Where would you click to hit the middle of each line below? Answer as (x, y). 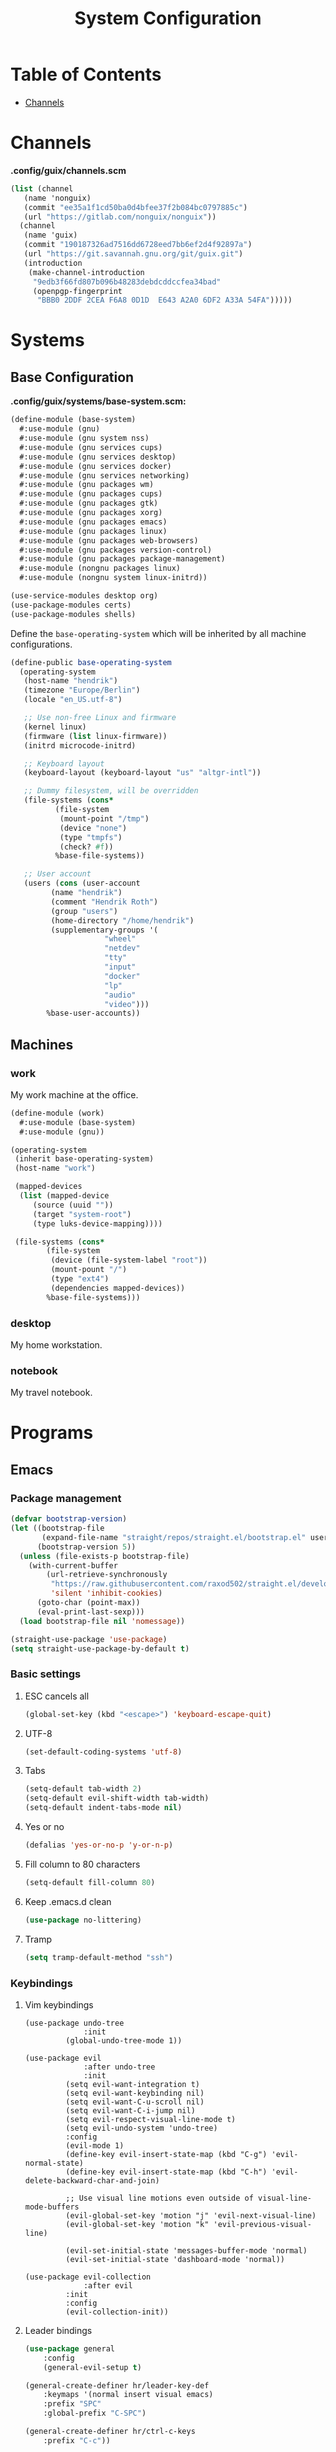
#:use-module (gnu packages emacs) (93, 522)
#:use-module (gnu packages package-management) (122, 559)
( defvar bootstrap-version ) (69, 1519)
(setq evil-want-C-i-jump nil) (130, 2110)
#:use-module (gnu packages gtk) (89, 503)
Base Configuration (72, 377)
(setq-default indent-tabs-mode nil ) (103, 1808)
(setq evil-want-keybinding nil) (135, 2093)
